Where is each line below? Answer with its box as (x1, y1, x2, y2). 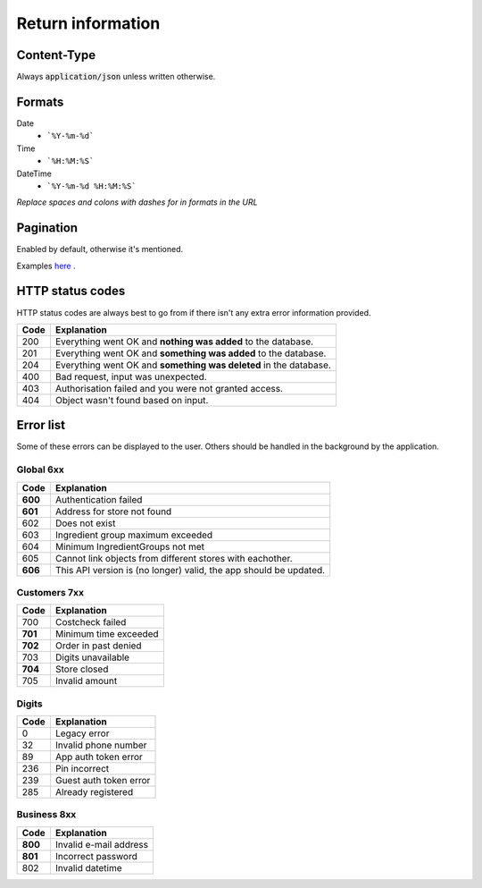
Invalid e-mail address (54, 838, 149, 850)
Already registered (54, 786, 134, 799)
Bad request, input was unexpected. (54, 370, 207, 383)
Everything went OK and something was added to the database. (54, 347, 327, 359)
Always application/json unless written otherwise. (16, 72, 216, 82)
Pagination (16, 220, 79, 236)
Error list (16, 418, 66, 433)
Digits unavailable (54, 651, 129, 664)
